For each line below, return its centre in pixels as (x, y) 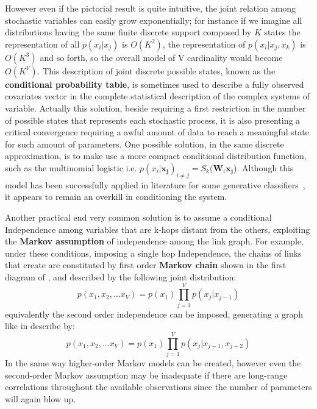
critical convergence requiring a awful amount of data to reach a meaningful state (157, 132)
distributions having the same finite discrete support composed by (128, 32)
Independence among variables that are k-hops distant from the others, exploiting (158, 229)
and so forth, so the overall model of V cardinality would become (161, 57)
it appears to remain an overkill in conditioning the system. (116, 197)
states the (282, 32)
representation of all (42, 44)
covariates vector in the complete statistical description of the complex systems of (157, 96)
